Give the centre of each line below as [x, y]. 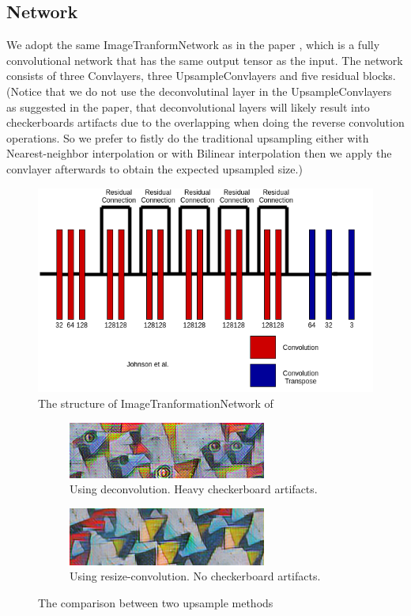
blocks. [379, 76]
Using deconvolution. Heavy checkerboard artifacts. [194, 489]
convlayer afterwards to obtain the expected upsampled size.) [155, 168]
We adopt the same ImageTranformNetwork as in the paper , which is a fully [193, 45]
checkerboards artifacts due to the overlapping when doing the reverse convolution [205, 122]
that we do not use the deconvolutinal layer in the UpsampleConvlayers [219, 91]
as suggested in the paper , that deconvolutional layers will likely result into [188, 106]
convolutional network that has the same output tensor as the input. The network [205, 60]
